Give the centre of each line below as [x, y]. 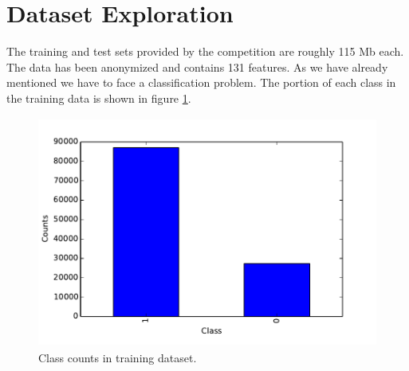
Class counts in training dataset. [118, 358]
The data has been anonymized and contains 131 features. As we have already [197, 66]
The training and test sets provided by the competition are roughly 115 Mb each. [205, 51]
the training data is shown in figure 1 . [99, 98]
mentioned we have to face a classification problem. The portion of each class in [201, 82]
